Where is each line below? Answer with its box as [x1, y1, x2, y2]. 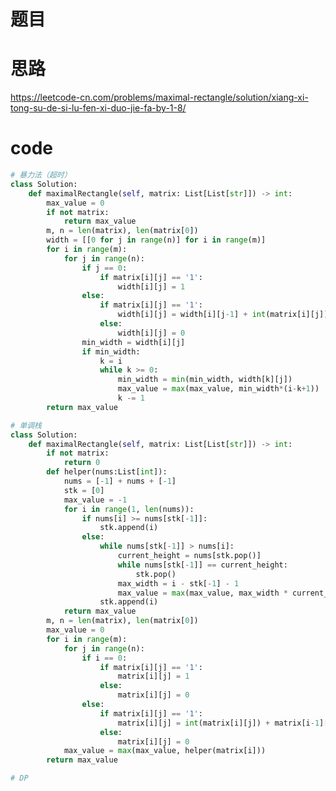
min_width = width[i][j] [81, 337, 186, 347]
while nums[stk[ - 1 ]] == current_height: [117, 560, 288, 570]
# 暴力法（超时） [10, 170, 72, 180]
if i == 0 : [81, 653, 128, 663]
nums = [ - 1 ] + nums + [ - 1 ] [63, 476, 177, 487]
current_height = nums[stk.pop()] [117, 551, 262, 561]
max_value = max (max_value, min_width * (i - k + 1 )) [117, 384, 320, 394]
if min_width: [81, 346, 141, 357]
